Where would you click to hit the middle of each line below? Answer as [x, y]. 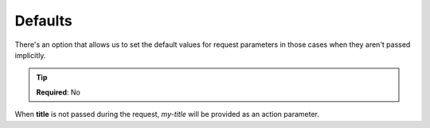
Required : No [59, 92]
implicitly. [30, 55]
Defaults [43, 21]
